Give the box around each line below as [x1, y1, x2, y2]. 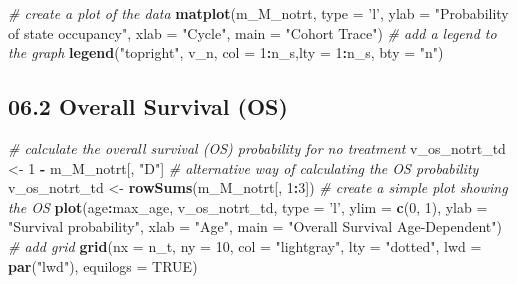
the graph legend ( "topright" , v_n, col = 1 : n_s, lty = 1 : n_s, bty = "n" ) [8, 42, 444, 63]
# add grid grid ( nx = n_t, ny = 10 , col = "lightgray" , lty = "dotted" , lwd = [8, 235, 482, 256]
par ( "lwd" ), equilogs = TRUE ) [8, 255, 198, 276]
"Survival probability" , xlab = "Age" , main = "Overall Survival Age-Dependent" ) [8, 216, 502, 237]
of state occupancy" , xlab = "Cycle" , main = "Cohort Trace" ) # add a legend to [8, 22, 497, 43]
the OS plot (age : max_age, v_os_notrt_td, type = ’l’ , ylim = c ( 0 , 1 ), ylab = [8, 196, 488, 217]
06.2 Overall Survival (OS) [8, 91, 288, 122]
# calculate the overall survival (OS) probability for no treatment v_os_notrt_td [8, 137, 506, 158]
